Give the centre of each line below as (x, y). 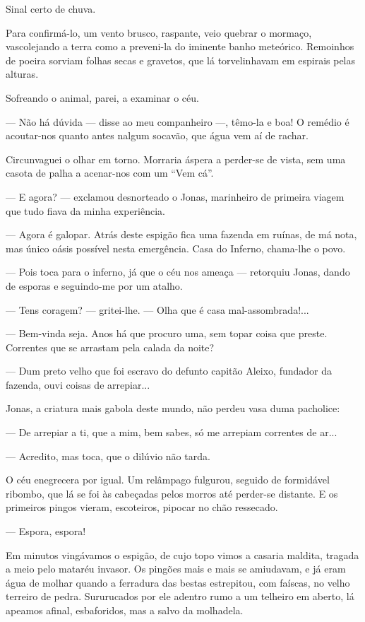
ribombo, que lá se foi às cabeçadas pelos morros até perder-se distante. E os (172, 493)
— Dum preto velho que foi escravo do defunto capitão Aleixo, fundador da (169, 371)
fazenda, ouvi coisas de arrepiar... (78, 384)
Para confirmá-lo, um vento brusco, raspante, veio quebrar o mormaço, (159, 32)
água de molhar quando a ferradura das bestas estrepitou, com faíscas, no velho (178, 582)
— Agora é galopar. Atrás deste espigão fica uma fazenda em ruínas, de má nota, (181, 234)
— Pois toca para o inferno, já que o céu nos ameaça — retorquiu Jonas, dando (178, 272)
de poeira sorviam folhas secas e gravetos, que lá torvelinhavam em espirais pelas (181, 60)
